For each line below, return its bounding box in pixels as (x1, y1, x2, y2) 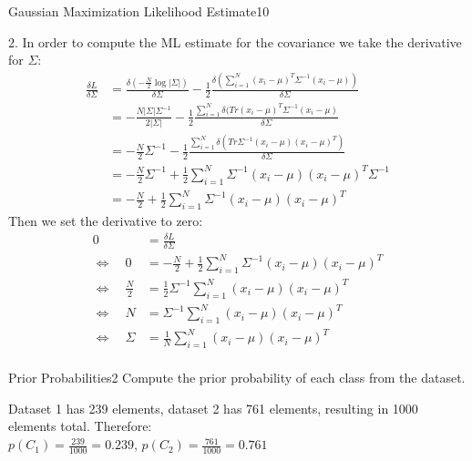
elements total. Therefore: (8, 416, 152, 435)
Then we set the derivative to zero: (8, 210, 203, 230)
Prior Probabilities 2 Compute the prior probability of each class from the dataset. (8, 368, 466, 387)
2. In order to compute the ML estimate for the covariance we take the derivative (8, 32, 462, 51)
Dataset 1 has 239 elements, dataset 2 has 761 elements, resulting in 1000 (8, 398, 418, 417)
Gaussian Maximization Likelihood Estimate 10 (8, 2, 270, 20)
